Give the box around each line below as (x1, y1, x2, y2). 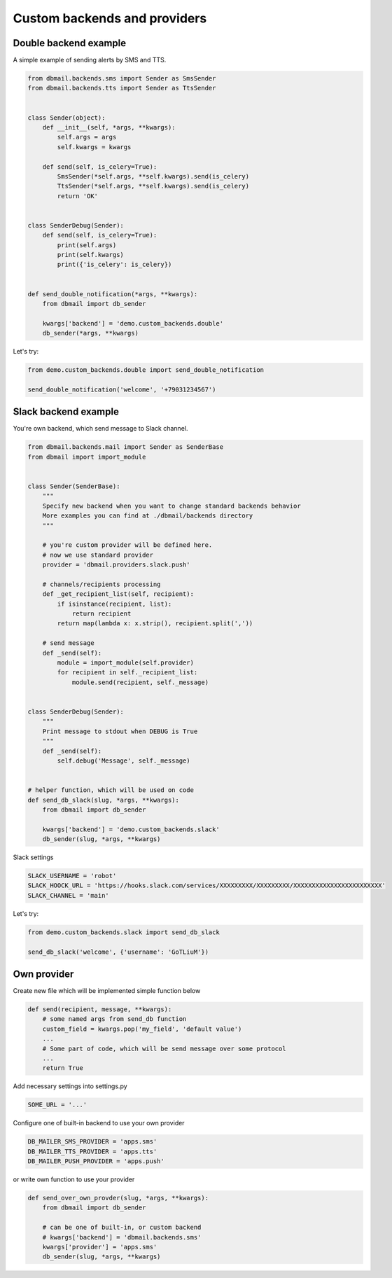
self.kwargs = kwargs (57, 143, 132, 151)
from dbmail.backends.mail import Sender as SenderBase (27, 443, 224, 451)
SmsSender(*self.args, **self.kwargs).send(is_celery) (57, 172, 250, 180)
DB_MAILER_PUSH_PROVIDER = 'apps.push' (27, 1158, 164, 1165)
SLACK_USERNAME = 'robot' (27, 872, 117, 880)
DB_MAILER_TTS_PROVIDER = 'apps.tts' (27, 1147, 157, 1155)
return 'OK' (57, 192, 98, 200)
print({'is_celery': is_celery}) (57, 261, 172, 269)
